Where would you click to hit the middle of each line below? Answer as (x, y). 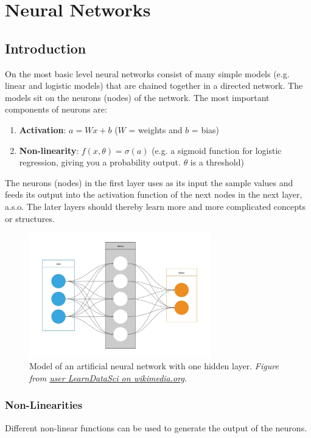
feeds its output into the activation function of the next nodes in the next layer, (154, 194)
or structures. (30, 218)
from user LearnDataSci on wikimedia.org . (108, 377)
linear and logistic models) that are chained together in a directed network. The (154, 85)
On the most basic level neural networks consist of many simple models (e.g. (147, 73)
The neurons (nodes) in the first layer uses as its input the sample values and (149, 182)
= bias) (205, 129)
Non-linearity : (49, 150)
